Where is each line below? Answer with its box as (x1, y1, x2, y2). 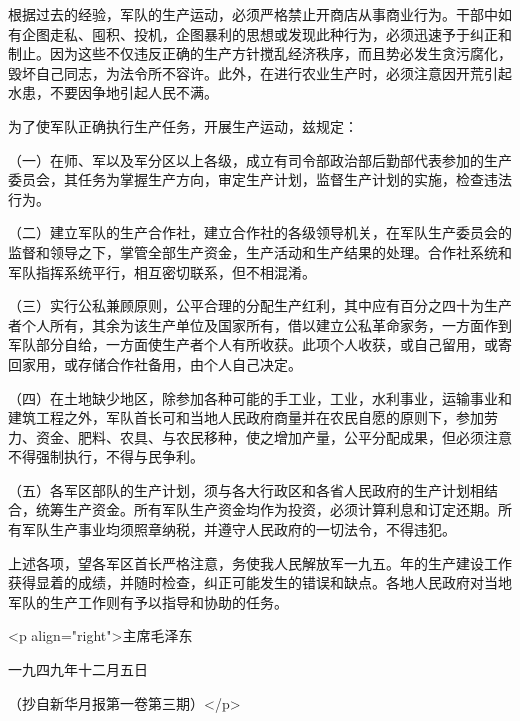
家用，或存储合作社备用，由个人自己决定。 (21, 353, 302, 374)
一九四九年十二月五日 (8, 659, 148, 680)
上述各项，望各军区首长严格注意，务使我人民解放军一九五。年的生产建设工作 (8, 552, 512, 573)
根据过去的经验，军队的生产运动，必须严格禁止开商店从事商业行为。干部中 (8, 4, 498, 24)
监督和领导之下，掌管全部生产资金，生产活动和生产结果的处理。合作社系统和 (8, 241, 512, 262)
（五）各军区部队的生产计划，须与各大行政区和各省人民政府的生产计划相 (8, 479, 484, 500)
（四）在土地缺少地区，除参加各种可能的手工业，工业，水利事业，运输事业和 (8, 387, 512, 408)
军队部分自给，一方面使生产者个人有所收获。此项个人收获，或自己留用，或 (8, 334, 498, 355)
